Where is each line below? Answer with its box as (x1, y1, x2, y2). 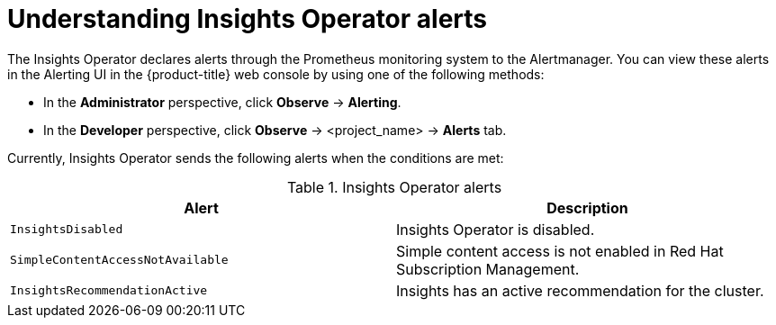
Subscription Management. (396, 259, 580, 278)
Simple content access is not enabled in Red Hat (396, 241, 724, 260)
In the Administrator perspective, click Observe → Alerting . (43, 94, 402, 110)
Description (546, 198, 628, 217)
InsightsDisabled (10, 222, 123, 237)
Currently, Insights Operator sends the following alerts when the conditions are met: (7, 149, 504, 166)
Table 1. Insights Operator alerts (286, 177, 502, 196)
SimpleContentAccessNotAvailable (10, 253, 229, 267)
